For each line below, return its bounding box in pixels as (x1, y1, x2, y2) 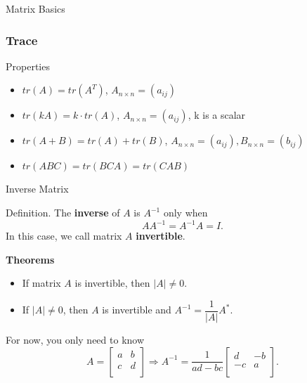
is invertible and (102, 302, 171, 317)
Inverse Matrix (6, 181, 69, 196)
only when (163, 205, 208, 219)
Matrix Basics (6, 1, 65, 15)
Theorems (6, 252, 55, 266)
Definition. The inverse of (6, 205, 120, 219)
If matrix (22, 275, 61, 290)
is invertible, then (74, 275, 150, 290)
